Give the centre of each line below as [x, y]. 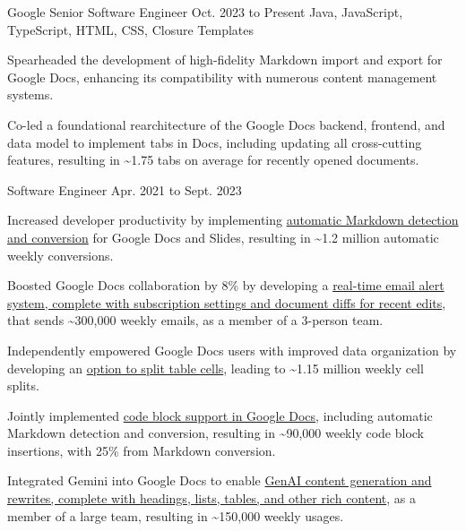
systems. [30, 94]
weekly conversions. [60, 255]
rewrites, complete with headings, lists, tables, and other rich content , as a [211, 498]
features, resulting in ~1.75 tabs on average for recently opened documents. [213, 160]
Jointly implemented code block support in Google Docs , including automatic [220, 415]
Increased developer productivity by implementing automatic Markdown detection [233, 220]
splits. [23, 385]
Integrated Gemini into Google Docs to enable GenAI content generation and [220, 480]
